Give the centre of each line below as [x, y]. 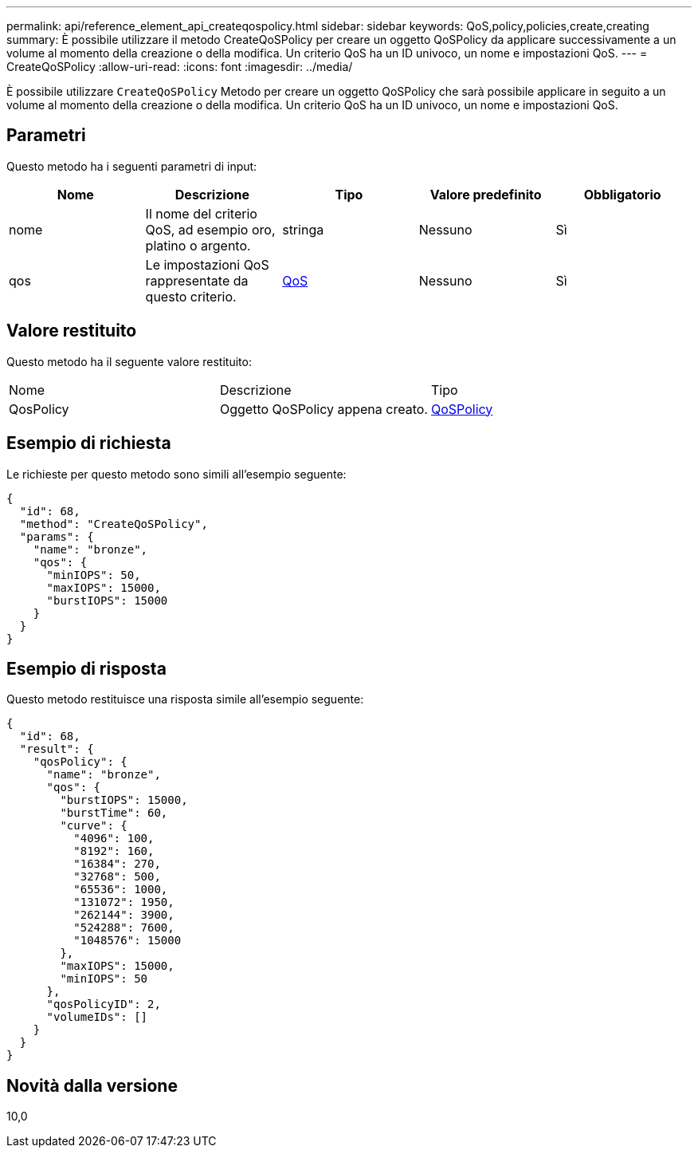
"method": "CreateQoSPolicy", [114, 524]
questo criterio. [191, 296]
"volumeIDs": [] [97, 1017]
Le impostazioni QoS [207, 264]
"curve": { [94, 826]
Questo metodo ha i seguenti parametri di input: [132, 166]
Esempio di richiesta [89, 443]
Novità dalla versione [92, 1085]
